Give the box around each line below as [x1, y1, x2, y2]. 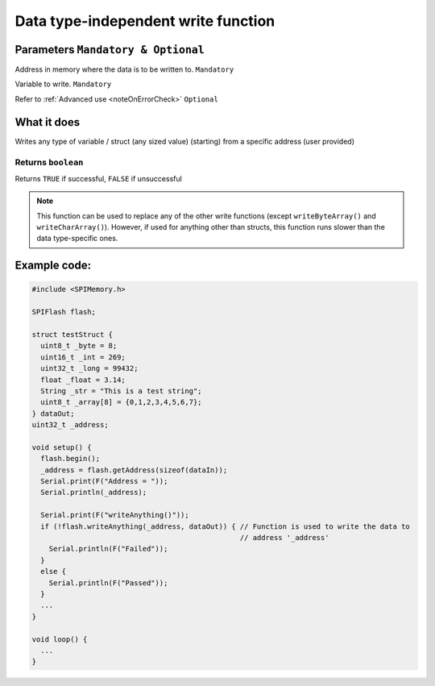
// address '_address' [239, 533, 329, 543]
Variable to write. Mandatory [14, 79, 112, 89]
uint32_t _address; [31, 420, 109, 430]
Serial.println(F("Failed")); [48, 544, 168, 554]
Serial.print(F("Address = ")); [40, 476, 168, 486]
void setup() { [31, 443, 92, 451]
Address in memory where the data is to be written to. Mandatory [14, 64, 234, 74]
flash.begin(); [40, 454, 101, 464]
